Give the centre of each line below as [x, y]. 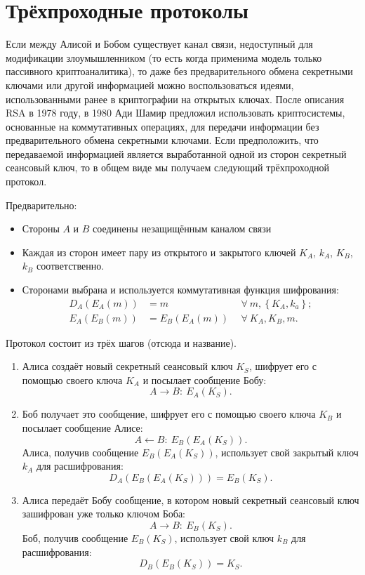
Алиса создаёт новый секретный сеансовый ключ [127, 366]
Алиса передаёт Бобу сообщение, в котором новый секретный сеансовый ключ [191, 500]
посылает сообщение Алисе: [82, 428]
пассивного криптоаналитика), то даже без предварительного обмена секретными [179, 71]
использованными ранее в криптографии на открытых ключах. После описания [175, 99]
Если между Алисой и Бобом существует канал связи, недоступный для [159, 44]
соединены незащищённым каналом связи [182, 229]
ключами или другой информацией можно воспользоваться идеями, [150, 85]
